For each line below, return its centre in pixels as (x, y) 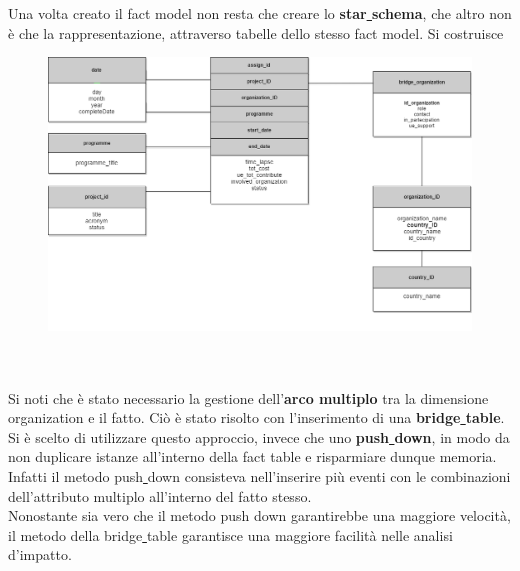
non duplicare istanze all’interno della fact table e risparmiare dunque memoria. (252, 456)
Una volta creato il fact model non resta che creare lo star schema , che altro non (260, 13)
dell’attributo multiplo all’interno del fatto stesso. (160, 495)
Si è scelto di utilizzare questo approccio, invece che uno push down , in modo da (259, 436)
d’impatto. (40, 554)
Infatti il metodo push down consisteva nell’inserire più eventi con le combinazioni (259, 476)
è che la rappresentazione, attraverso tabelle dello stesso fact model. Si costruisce (256, 32)
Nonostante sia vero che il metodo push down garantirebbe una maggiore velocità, (259, 515)
